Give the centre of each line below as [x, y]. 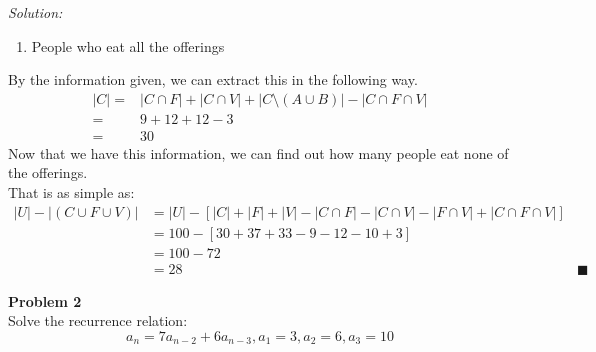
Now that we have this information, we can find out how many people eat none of [258, 152]
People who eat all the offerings [128, 45]
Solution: [35, 12]
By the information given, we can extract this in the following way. [213, 79]
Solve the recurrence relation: [98, 320]
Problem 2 [45, 300]
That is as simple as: [71, 192]
